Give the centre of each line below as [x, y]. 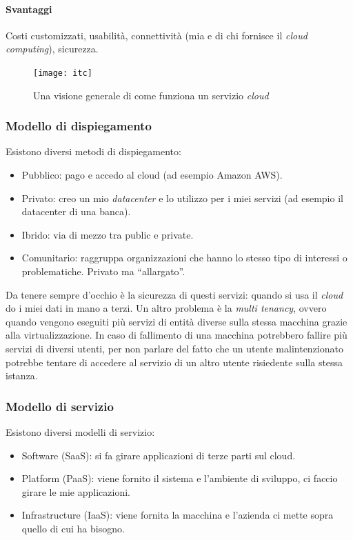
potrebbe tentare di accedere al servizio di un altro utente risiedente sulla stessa [174, 362]
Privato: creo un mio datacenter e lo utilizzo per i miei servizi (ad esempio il [182, 198]
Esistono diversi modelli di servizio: [80, 431]
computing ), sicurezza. [52, 49]
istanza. [22, 376]
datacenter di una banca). [76, 211]
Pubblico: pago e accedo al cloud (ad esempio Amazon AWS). [152, 175]
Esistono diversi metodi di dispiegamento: [93, 151]
